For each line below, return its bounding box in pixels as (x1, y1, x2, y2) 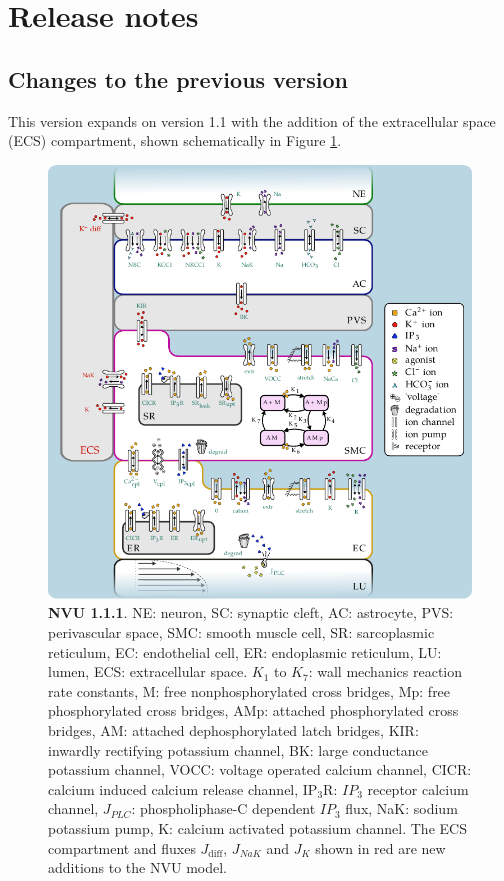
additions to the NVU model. (48, 857, 227, 878)
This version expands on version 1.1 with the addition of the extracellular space (8, 110, 496, 131)
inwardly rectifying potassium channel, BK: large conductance (48, 739, 429, 760)
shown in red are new (315, 837, 446, 858)
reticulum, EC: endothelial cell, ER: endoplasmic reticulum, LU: (48, 641, 442, 662)
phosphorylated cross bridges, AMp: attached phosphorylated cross (48, 700, 459, 721)
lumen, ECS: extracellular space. (48, 661, 248, 682)
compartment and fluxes (48, 837, 196, 858)
